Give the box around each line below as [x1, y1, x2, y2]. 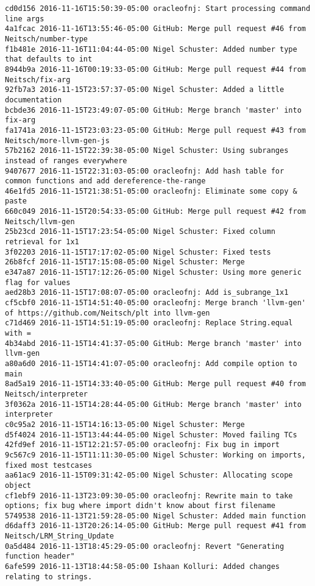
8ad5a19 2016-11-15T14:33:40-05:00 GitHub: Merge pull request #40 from [5, 379, 306, 389]
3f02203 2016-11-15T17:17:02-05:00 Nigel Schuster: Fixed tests [5, 247, 271, 256]
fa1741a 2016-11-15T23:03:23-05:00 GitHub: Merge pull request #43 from [5, 125, 306, 135]
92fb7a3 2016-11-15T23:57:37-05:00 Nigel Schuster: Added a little [5, 85, 285, 94]
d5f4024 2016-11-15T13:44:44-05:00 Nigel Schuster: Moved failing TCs [5, 430, 297, 439]
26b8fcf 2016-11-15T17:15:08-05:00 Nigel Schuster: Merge [5, 258, 245, 267]
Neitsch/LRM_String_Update [5, 532, 114, 541]
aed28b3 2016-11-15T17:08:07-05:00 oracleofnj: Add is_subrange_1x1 [5, 288, 289, 297]
